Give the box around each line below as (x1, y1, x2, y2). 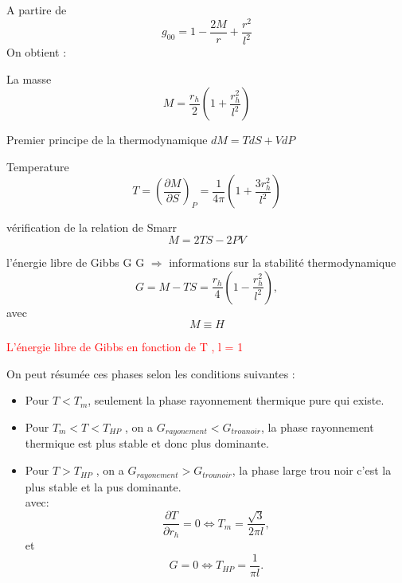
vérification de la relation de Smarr (6, 219, 178, 236)
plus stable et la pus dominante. (25, 478, 181, 495)
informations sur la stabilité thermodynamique (169, 254, 396, 271)
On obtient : (6, 44, 67, 61)
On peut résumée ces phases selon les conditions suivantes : (6, 365, 295, 381)
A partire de (6, 2, 67, 18)
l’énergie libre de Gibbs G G (6, 254, 145, 271)
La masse (6, 70, 52, 87)
